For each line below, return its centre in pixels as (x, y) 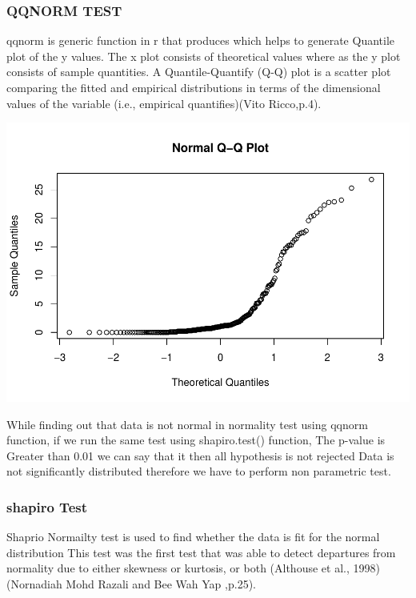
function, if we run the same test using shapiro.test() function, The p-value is (196, 440)
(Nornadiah (34, 584)
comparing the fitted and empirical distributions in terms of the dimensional (194, 87)
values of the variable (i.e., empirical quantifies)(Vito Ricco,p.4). (164, 103)
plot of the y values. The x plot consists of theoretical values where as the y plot (204, 56)
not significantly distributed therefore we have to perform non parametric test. (199, 471)
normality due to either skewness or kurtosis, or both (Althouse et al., (178, 568)
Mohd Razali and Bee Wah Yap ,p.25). (161, 584)
